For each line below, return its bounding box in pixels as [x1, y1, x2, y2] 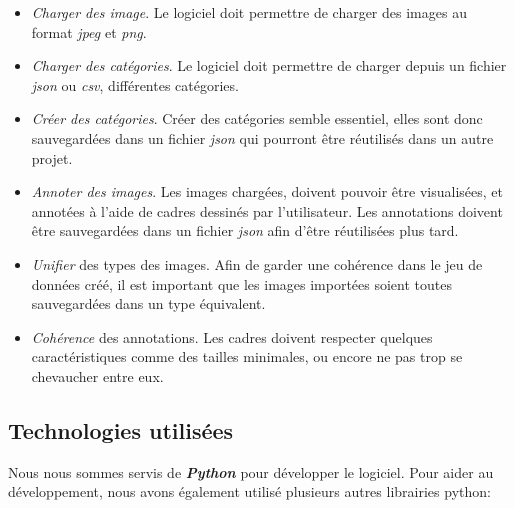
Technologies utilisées [8, 414, 234, 445]
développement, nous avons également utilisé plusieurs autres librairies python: [8, 481, 491, 502]
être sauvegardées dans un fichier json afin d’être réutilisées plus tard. [31, 220, 459, 241]
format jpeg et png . [31, 21, 147, 42]
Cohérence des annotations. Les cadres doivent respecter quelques [31, 326, 433, 347]
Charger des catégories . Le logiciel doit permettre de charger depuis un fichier [31, 55, 507, 76]
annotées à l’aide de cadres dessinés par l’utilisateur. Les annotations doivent [31, 200, 503, 221]
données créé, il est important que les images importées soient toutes [31, 273, 452, 294]
